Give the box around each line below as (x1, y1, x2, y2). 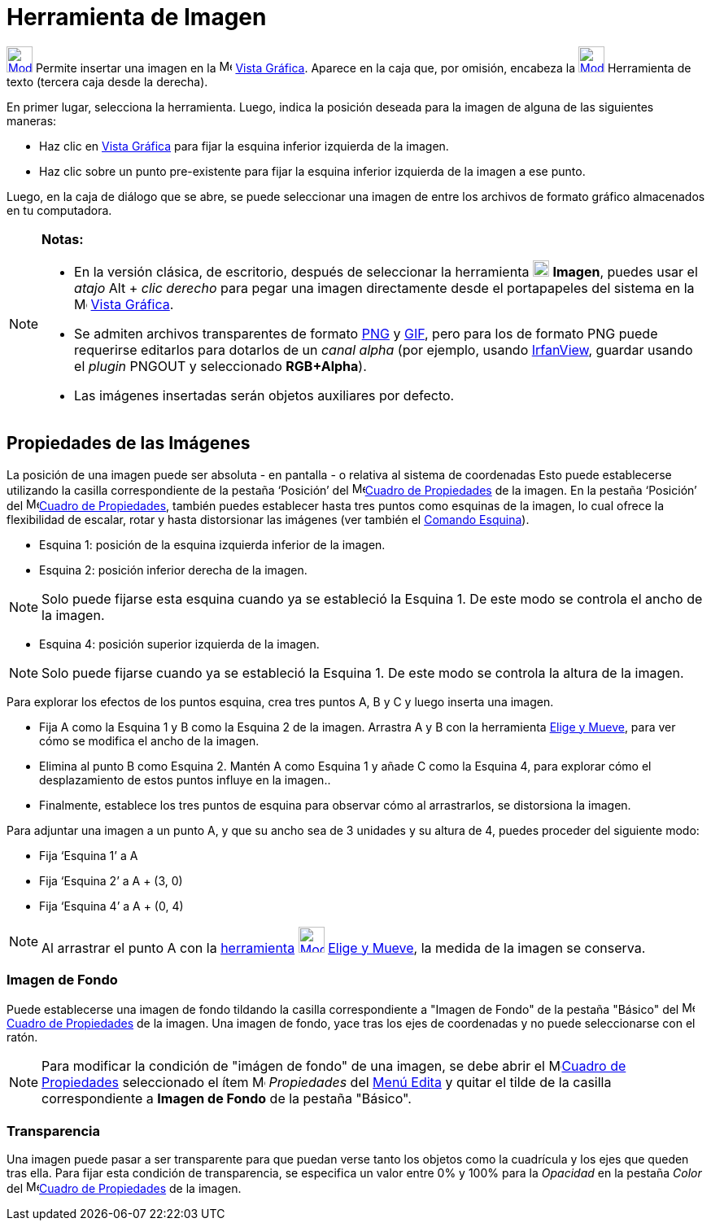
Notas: (41, 230, 84, 247)
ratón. (7, 1030, 38, 1045)
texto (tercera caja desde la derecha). (7, 74, 208, 89)
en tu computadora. (7, 203, 112, 217)
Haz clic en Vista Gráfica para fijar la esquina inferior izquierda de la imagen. (39, 138, 449, 153)
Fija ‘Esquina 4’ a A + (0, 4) (39, 898, 184, 913)
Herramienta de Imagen (7, 3, 267, 31)
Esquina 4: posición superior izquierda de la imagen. (39, 636, 320, 651)
